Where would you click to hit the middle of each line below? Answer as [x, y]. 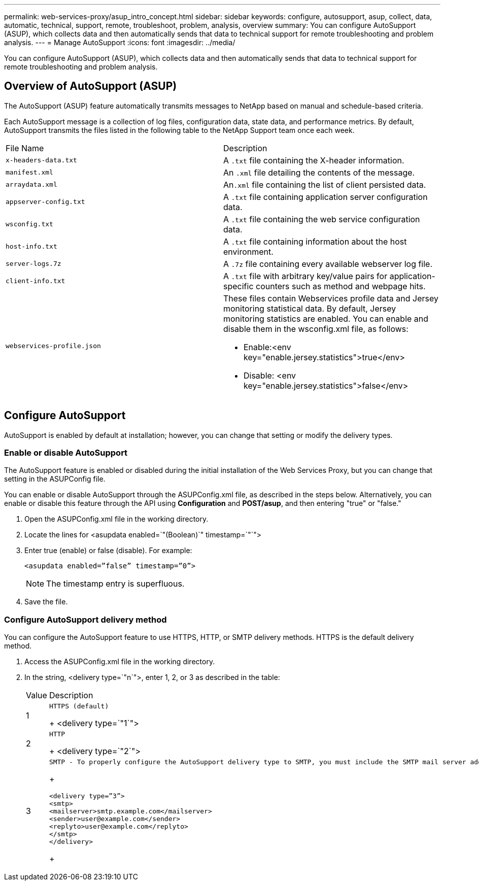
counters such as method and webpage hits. [341, 286]
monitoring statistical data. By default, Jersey [310, 308]
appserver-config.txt [45, 202]
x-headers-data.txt [41, 160]
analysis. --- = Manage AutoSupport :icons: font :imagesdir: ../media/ [120, 42]
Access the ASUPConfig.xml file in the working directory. [120, 662]
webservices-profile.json [53, 346]
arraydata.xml [31, 185]
